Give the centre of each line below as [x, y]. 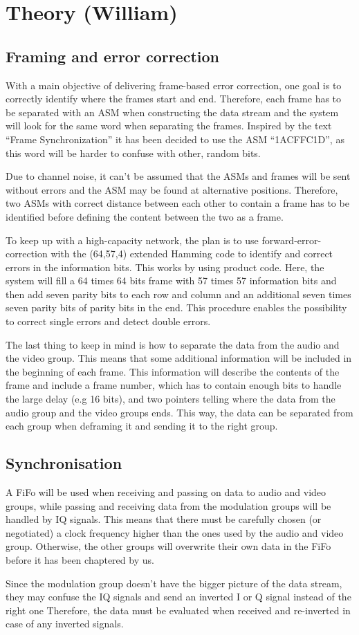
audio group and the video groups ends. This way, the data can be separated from [179, 412]
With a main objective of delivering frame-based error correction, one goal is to [174, 85]
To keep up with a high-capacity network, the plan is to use [132, 240]
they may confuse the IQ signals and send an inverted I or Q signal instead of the [178, 597]
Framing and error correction [112, 56]
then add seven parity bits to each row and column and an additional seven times [178, 294]
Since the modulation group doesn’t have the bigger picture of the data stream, [174, 583]
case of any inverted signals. [65, 624]
